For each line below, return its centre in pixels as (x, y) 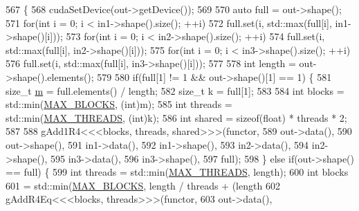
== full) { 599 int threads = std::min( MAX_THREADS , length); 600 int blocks (177, 172)
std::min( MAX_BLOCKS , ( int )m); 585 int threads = (119, 104)
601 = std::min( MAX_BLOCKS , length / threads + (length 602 (143, 185)
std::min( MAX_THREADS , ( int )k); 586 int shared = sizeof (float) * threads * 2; (176, 117)
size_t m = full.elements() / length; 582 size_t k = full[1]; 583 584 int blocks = (175, 90)
